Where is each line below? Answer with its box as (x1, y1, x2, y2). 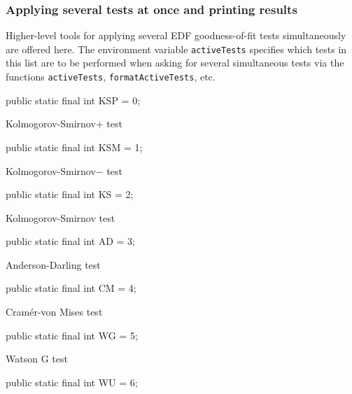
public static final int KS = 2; (6, 187, 134, 202)
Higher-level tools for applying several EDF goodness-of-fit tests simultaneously (6, 28, 346, 43)
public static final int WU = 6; (6, 374, 138, 389)
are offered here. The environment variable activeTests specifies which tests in (6, 41, 347, 56)
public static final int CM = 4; (6, 281, 136, 295)
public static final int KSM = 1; (6, 139, 143, 154)
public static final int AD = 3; (6, 234, 136, 248)
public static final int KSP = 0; (6, 92, 141, 107)
